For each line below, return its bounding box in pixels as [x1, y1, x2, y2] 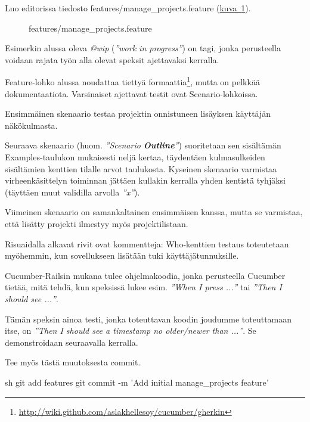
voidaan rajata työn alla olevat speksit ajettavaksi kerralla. [5, 53, 219, 66]
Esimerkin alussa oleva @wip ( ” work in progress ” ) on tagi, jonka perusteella [5, 42, 281, 54]
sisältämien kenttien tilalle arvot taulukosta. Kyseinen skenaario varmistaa [5, 162, 277, 175]
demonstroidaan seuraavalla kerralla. [5, 336, 138, 348]
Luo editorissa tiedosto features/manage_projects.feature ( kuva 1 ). [5, 2, 251, 14]
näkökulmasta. [5, 119, 58, 131]
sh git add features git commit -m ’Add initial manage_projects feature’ [5, 376, 269, 388]
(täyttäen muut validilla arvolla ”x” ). [5, 185, 140, 198]
